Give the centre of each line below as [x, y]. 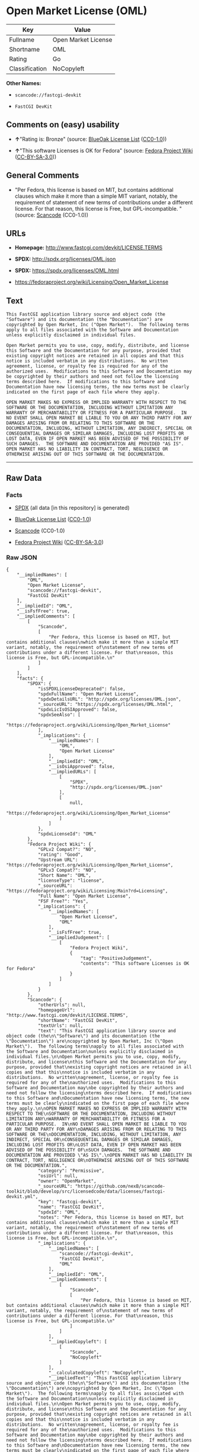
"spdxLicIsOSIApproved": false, [78, 710]
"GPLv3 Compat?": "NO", [67, 870]
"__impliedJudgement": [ [79, 938]
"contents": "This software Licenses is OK [135, 963]
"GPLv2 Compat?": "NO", [67, 850]
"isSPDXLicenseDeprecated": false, [82, 689]
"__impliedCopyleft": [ [78, 1342]
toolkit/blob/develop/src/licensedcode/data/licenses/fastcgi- [86, 1191]
